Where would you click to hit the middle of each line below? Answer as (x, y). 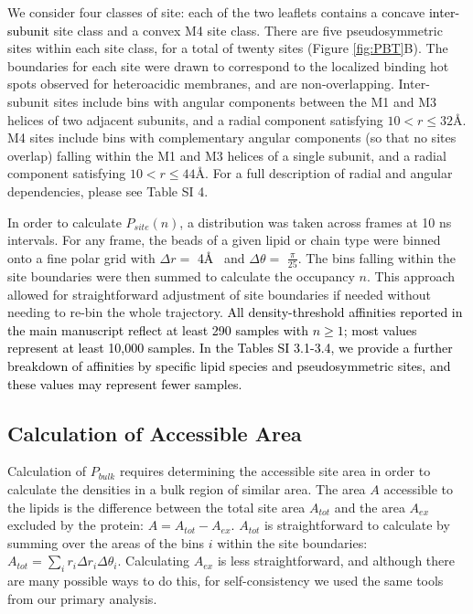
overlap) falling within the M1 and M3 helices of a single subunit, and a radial (227, 155)
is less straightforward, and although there (336, 561)
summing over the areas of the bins (106, 542)
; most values (380, 329)
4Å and (221, 257)
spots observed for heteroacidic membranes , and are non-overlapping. (201, 84)
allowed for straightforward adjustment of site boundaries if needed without (219, 294)
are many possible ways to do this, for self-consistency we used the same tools (226, 581)
